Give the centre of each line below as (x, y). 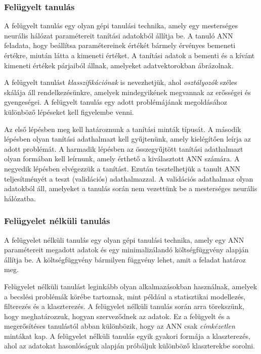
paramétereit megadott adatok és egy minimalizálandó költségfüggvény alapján (126, 250)
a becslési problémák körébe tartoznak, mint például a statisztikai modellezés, (125, 296)
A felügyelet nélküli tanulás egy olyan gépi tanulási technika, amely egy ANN (124, 239)
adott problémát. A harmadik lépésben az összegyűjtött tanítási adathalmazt (124, 148)
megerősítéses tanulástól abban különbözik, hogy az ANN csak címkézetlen (120, 326)
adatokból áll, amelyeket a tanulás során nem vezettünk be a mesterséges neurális (131, 188)
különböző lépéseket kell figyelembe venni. (69, 112)
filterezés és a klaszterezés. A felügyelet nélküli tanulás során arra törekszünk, (124, 306)
